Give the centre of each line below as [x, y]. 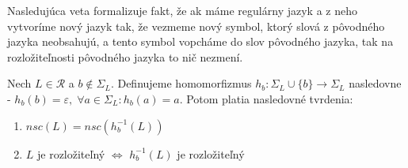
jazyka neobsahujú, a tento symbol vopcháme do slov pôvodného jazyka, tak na [200, 41]
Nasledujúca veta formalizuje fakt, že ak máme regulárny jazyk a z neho [182, 10]
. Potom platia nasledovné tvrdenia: [266, 98]
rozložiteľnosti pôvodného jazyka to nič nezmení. [125, 56]
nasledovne [375, 83]
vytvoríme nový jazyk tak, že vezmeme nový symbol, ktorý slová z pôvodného [196, 26]
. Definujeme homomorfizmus [181, 83]
